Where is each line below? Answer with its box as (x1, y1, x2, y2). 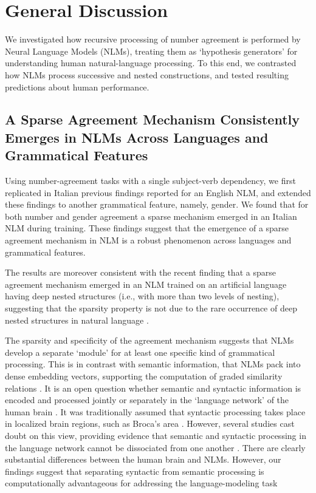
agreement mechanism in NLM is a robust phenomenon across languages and (5, 234, 292, 246)
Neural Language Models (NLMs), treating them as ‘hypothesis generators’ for (5, 44, 298, 57)
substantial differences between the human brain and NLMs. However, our (5, 453, 281, 466)
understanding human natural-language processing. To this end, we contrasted (5, 56, 297, 69)
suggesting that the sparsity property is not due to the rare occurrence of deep (5, 302, 297, 314)
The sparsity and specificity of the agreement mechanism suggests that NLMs (5, 334, 294, 347)
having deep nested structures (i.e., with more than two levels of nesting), (5, 290, 280, 302)
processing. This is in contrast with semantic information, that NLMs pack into (5, 358, 301, 370)
